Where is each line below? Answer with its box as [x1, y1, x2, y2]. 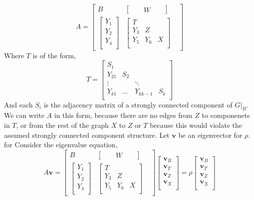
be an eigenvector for [178, 129, 243, 140]
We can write [4, 110, 44, 120]
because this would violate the [150, 120, 243, 130]
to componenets [202, 110, 250, 120]
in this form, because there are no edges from [54, 110, 193, 120]
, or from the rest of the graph [16, 120, 109, 130]
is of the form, [32, 50, 76, 60]
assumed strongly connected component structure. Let [4, 129, 170, 140]
